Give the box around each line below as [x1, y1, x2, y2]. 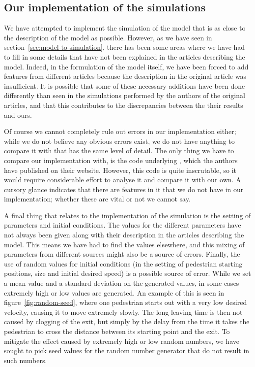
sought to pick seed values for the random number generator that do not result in [4, 345, 250, 356]
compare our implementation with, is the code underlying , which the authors [4, 155, 238, 165]
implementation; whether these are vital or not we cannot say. [4, 194, 191, 204]
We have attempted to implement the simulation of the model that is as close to [4, 23, 246, 33]
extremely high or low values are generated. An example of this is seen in [4, 287, 225, 298]
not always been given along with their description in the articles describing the [4, 230, 244, 240]
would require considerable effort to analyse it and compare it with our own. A [4, 174, 241, 185]
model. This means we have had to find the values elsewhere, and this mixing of [4, 239, 245, 249]
